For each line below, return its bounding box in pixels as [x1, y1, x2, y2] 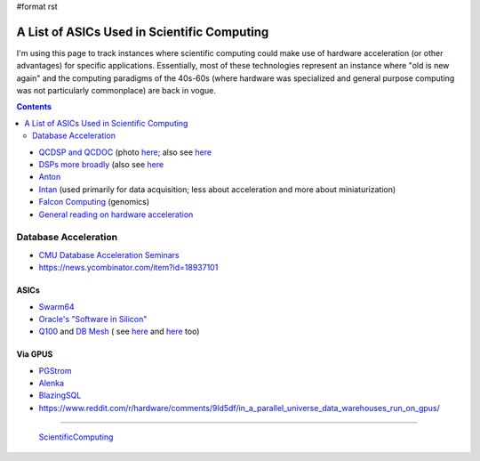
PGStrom [38, 365, 72, 376]
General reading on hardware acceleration [38, 209, 194, 220]
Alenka [38, 378, 65, 389]
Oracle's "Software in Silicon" [38, 313, 148, 324]
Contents [16, 101, 52, 112]
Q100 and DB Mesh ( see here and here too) [38, 326, 200, 337]
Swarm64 [38, 301, 75, 311]
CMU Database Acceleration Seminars [38, 249, 180, 260]
